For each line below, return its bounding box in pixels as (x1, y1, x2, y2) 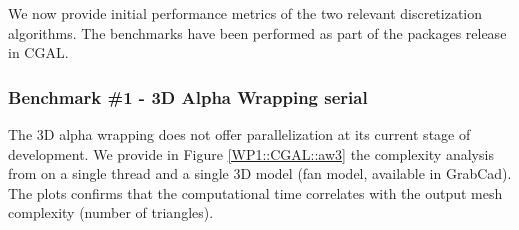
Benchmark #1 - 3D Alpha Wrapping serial (8, 84, 368, 109)
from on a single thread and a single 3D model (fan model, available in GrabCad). (8, 163, 512, 184)
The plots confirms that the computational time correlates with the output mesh (8, 182, 503, 203)
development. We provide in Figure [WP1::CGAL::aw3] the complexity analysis (8, 143, 494, 164)
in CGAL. (8, 42, 69, 63)
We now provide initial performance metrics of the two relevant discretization (8, 3, 483, 23)
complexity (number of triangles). (8, 202, 214, 223)
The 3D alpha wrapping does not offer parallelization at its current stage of (8, 124, 471, 144)
